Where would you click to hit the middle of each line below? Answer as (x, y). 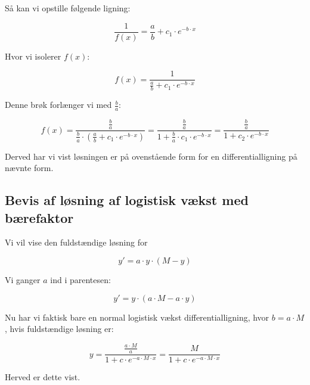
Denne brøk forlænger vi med (58, 105)
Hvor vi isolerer (33, 56)
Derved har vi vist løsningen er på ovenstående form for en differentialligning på (151, 156)
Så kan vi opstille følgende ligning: (68, 8)
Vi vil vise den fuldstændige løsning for (76, 242)
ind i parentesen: (80, 280)
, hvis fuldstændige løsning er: (59, 329)
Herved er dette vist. (43, 377)
